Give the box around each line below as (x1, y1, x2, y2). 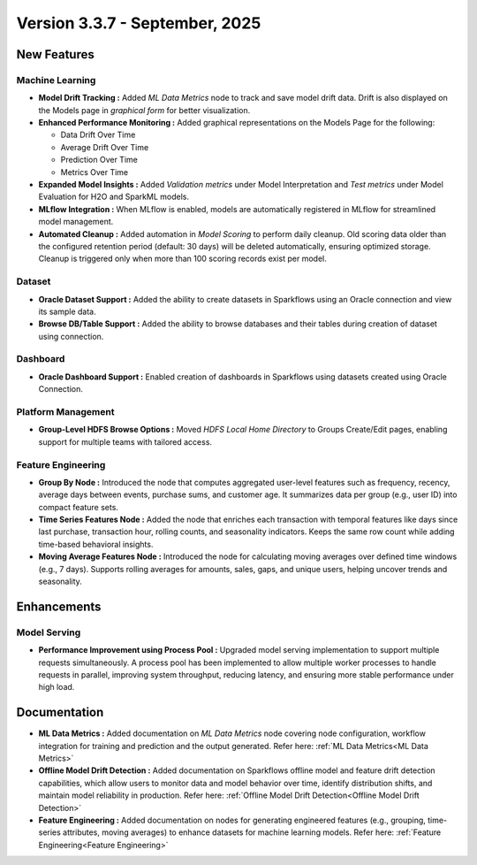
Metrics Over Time (60, 166, 129, 177)
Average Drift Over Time (60, 142, 149, 152)
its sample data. (38, 306, 96, 317)
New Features (16, 47, 95, 62)
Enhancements (16, 599, 102, 614)
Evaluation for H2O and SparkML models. (38, 191, 190, 203)
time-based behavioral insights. (38, 539, 154, 549)
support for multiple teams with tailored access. (38, 436, 212, 447)
